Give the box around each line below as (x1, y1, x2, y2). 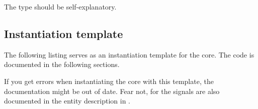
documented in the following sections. (4, 59, 120, 69)
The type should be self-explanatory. (4, 1, 117, 11)
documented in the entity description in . (4, 95, 130, 106)
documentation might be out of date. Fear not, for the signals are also (4, 85, 220, 96)
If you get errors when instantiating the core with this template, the (4, 75, 214, 86)
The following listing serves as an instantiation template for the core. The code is (4, 49, 254, 59)
